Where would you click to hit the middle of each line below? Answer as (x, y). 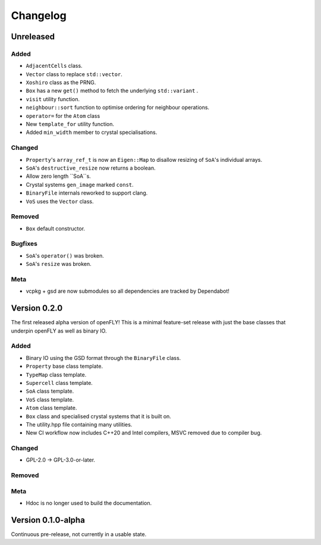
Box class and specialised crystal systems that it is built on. (99, 416)
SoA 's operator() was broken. (65, 255)
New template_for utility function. (70, 124)
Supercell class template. (59, 383)
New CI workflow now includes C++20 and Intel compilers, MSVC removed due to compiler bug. (144, 433)
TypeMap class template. (56, 374)
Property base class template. (64, 367)
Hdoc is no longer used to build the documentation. (89, 503)
